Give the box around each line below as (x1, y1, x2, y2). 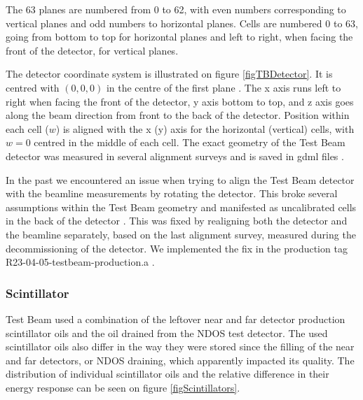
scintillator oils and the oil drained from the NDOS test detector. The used (6, 325, 328, 340)
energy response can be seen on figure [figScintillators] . (6, 380, 240, 394)
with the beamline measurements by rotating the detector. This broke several (6, 186, 338, 201)
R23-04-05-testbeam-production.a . (6, 255, 155, 269)
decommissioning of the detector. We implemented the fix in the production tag (6, 241, 348, 255)
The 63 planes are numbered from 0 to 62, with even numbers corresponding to (6, 2, 346, 16)
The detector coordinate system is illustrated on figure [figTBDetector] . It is (6, 66, 333, 81)
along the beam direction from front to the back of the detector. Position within (6, 108, 350, 122)
